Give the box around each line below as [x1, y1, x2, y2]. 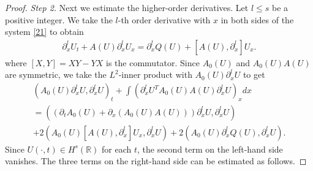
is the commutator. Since [106, 56, 200, 69]
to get [243, 68, 265, 81]
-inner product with [118, 68, 192, 81]
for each [102, 142, 132, 155]
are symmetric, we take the [5, 68, 107, 81]
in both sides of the [221, 13, 294, 26]
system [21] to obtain [5, 25, 84, 38]
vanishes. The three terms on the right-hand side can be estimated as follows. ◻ [5, 154, 307, 167]
